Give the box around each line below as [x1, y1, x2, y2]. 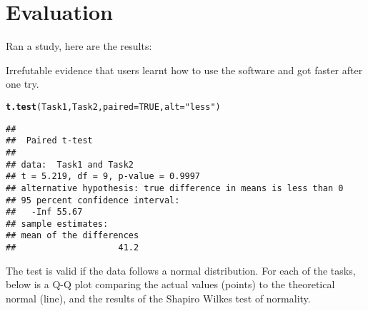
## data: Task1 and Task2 [6, 159, 134, 170]
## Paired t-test [6, 136, 93, 146]
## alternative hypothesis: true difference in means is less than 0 [6, 183, 344, 193]
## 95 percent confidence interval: [6, 195, 180, 205]
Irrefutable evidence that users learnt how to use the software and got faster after [6, 62, 363, 77]
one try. [6, 76, 39, 91]
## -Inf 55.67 [6, 207, 83, 218]
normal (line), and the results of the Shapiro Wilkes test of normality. [6, 290, 311, 305]
